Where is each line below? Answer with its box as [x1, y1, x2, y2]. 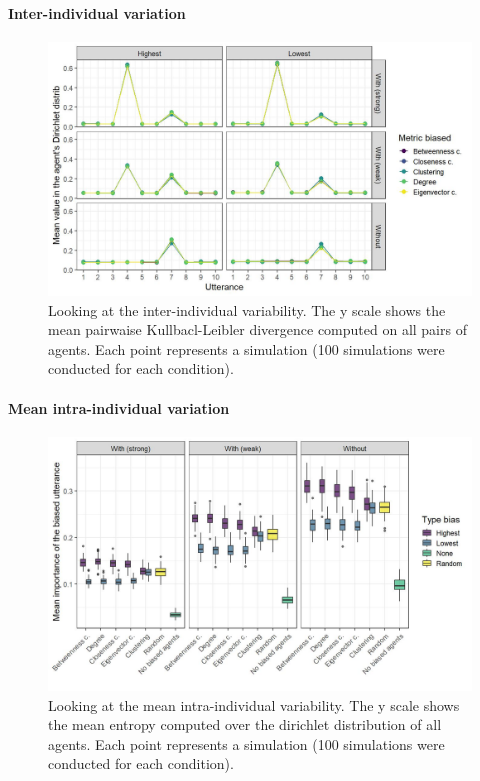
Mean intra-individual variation [8, 397, 230, 418]
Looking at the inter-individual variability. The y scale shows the [48, 299, 446, 320]
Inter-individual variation [8, 2, 186, 23]
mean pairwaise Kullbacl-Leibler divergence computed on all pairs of [48, 319, 467, 340]
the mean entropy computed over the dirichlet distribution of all [48, 714, 442, 735]
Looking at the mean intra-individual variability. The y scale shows [48, 694, 460, 715]
